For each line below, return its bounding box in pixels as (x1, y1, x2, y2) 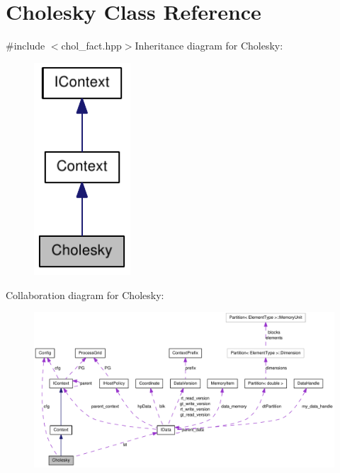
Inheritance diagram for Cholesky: (135, 38, 283, 53)
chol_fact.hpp (61, 38, 122, 53)
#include (6, 38, 45, 53)
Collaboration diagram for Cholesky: (6, 287, 164, 302)
